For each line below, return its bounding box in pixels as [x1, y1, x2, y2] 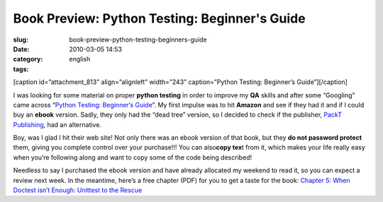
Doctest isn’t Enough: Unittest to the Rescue [13, 186, 143, 194]
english [69, 55, 91, 64]
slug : [13, 35, 28, 44]
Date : [13, 44, 30, 53]
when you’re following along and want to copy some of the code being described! [13, 153, 252, 162]
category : [13, 55, 43, 64]
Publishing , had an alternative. [13, 120, 102, 129]
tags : [13, 64, 29, 73]
